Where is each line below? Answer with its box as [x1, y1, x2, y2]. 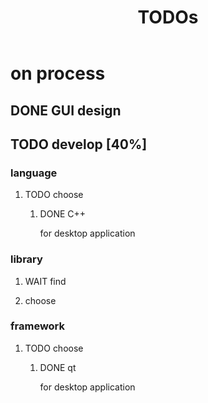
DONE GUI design [10, 102, 122, 119]
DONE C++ [39, 208, 87, 220]
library [10, 252, 43, 266]
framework [10, 319, 66, 333]
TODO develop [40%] [10, 136, 148, 153]
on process [10, 62, 106, 85]
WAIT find [24, 275, 67, 287]
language [10, 166, 58, 180]
